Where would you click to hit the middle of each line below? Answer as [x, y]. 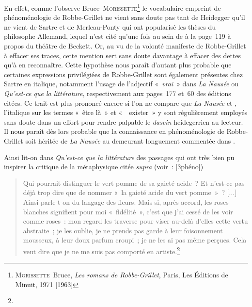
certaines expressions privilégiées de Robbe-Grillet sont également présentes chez [123, 74]
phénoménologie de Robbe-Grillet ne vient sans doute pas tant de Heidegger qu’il [125, 17]
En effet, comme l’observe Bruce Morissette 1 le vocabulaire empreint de [112, 7]
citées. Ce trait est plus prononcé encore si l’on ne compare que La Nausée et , [120, 103]
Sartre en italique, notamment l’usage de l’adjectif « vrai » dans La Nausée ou [121, 84]
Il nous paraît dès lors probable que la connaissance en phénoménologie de [114, 131]
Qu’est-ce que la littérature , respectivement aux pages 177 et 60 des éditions [118, 93]
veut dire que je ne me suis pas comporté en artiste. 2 [101, 250]
